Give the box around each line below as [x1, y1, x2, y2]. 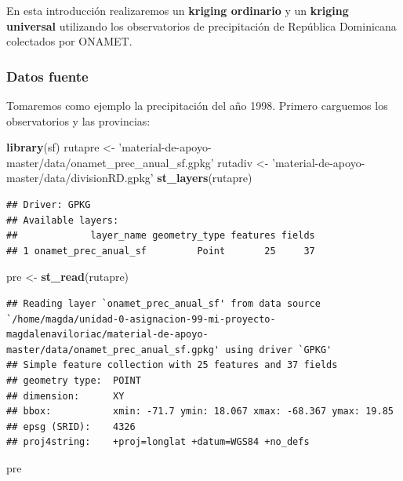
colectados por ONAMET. [6, 33, 133, 49]
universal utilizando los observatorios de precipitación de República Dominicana [6, 17, 397, 34]
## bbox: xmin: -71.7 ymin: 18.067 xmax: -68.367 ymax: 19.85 [6, 406, 394, 417]
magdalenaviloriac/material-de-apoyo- [6, 329, 209, 341]
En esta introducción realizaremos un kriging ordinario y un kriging [6, 2, 349, 18]
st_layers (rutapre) [157, 169, 252, 186]
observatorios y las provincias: [6, 112, 151, 129]
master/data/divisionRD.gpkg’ [6, 169, 154, 186]
